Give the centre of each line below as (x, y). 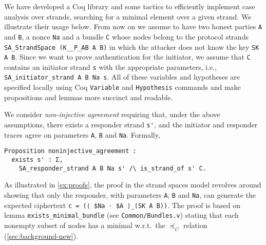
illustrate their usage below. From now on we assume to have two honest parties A (133, 26)
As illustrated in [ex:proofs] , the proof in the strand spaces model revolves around (133, 185)
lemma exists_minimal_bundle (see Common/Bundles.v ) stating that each (121, 215)
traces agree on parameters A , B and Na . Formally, (82, 134)
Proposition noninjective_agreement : (70, 151)
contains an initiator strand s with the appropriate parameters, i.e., (111, 67)
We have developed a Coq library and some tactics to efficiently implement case (130, 6)
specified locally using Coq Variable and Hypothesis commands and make (122, 87)
